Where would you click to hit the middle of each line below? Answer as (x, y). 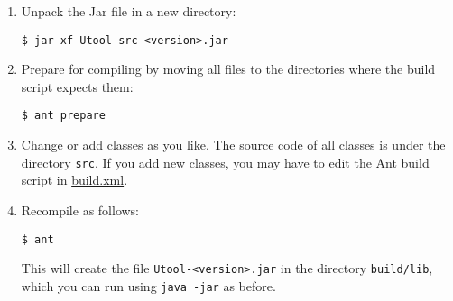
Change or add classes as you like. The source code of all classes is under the (233, 145)
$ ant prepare (63, 116)
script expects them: (77, 86)
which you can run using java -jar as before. (148, 285)
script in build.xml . (74, 180)
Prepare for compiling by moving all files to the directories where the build (228, 69)
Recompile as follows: (80, 210)
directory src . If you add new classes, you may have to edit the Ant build (225, 162)
